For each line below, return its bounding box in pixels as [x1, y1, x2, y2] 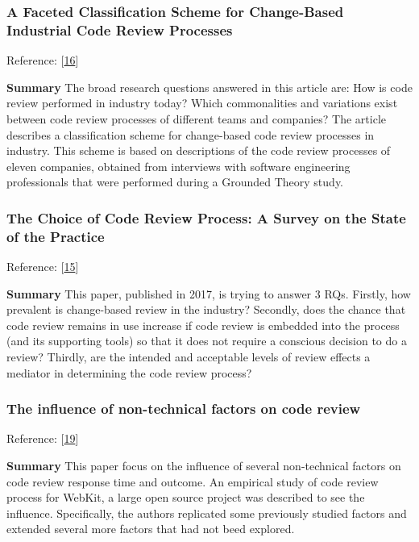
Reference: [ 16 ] [6, 52, 79, 69]
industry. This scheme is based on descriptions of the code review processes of [6, 142, 391, 159]
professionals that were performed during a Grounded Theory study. [6, 173, 344, 190]
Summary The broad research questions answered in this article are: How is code [6, 78, 413, 95]
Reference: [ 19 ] [6, 430, 79, 447]
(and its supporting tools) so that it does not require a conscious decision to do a [6, 332, 407, 349]
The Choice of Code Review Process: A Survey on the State [6, 207, 406, 227]
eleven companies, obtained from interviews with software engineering [6, 157, 351, 174]
